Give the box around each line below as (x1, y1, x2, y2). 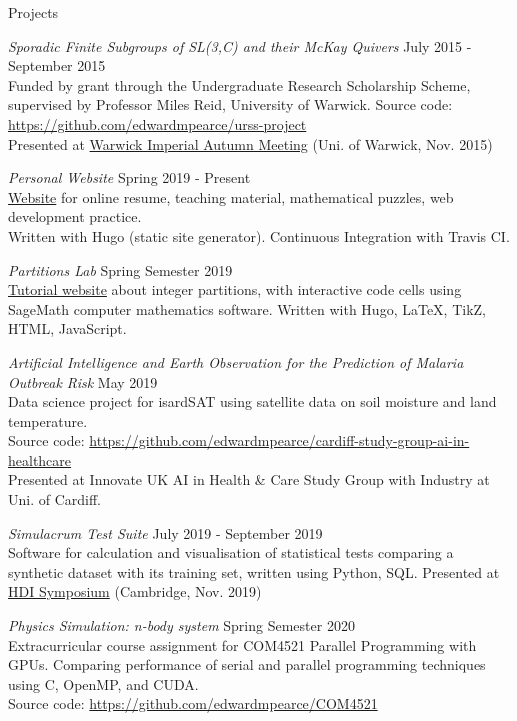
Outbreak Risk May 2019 (8, 371, 158, 392)
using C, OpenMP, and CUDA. (8, 673, 199, 694)
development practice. (8, 206, 142, 227)
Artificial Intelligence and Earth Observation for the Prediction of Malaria (8, 351, 464, 372)
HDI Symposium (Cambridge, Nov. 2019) (8, 581, 262, 602)
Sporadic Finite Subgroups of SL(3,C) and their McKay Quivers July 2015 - (8, 35, 472, 56)
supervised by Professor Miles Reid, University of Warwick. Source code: (8, 94, 453, 115)
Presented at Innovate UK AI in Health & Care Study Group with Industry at (8, 469, 490, 490)
